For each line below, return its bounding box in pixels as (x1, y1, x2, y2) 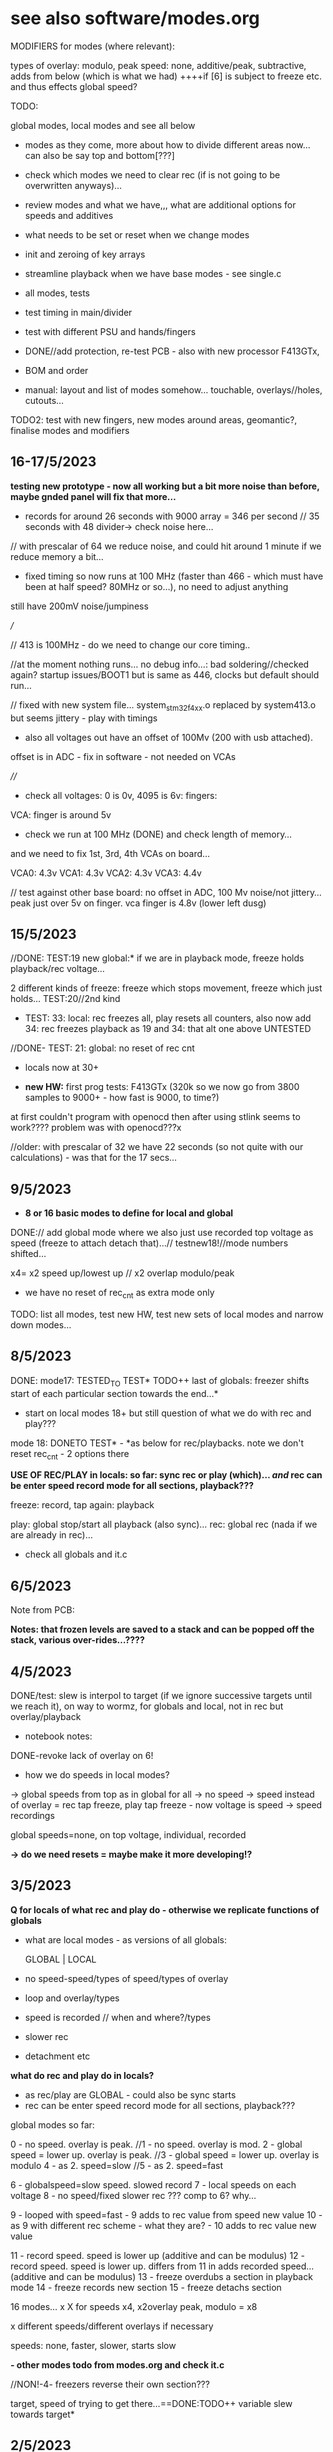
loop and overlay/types (24, 1992, 120, 2004)
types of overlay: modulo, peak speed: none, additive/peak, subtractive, (10, 59, 307, 71)
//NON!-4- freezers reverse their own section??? (10, 2378, 210, 2390)
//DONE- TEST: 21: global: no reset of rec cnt (10, 1042, 195, 1054)
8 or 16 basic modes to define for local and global (24, 1207, 234, 1219)
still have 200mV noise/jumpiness (10, 600, 149, 612)
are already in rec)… (10, 1529, 93, 1541)
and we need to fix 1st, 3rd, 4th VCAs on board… (10, 847, 211, 859)
